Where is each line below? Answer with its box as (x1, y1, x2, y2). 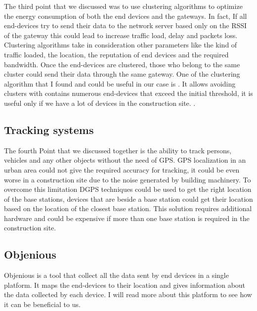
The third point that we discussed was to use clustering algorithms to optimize (4, 1, 243, 11)
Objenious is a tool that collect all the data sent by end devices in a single (4, 270, 229, 280)
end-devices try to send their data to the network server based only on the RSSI (4, 20, 247, 31)
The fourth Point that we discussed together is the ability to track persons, (4, 145, 232, 155)
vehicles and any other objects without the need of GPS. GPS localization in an (4, 155, 246, 165)
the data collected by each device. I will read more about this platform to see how (4, 289, 252, 300)
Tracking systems (4, 122, 94, 137)
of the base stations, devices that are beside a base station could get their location (4, 193, 253, 204)
